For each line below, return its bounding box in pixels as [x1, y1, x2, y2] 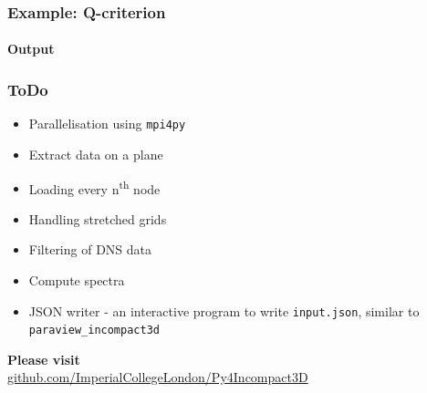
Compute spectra [28, 270, 125, 289]
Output [7, 39, 55, 58]
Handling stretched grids [28, 209, 167, 228]
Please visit [7, 349, 80, 368]
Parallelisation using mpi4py [28, 114, 186, 133]
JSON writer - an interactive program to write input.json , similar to [28, 301, 420, 320]
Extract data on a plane [28, 144, 163, 163]
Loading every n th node [28, 176, 161, 198]
